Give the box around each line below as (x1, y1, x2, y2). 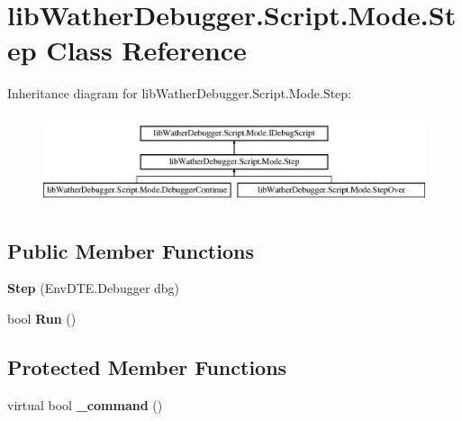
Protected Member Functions (7, 353, 287, 381)
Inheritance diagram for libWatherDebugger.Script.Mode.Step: (7, 84, 352, 103)
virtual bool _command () (7, 395, 163, 414)
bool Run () (7, 309, 77, 328)
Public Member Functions (7, 236, 254, 264)
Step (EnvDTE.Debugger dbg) (7, 279, 180, 297)
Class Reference (46, 32, 247, 69)
